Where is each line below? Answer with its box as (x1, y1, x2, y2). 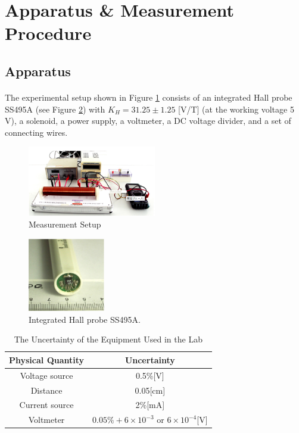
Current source (19, 398, 74, 411)
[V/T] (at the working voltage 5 (178, 102, 294, 115)
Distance (30, 384, 63, 396)
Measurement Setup (29, 218, 101, 230)
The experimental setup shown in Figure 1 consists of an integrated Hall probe (5, 91, 292, 103)
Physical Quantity (9, 353, 85, 366)
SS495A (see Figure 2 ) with (5, 102, 105, 115)
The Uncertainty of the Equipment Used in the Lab (14, 333, 203, 345)
